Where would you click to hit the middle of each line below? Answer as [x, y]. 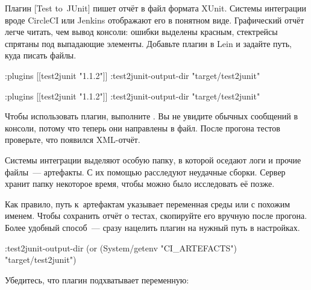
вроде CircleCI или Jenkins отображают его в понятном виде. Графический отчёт [155, 20]
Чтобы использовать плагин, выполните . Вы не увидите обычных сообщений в [152, 116]
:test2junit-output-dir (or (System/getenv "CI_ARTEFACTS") [121, 247]
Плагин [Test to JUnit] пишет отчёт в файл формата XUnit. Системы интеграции [155, 8]
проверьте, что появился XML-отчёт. [73, 140]
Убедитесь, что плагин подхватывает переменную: [97, 279]
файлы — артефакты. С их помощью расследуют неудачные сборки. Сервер [145, 172]
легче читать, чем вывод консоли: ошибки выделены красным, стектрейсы [141, 32]
